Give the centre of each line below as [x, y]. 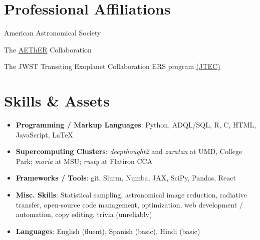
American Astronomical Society [53, 33]
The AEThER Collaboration [48, 49]
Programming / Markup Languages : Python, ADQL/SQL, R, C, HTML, [136, 125]
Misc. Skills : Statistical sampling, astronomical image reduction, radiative [131, 194]
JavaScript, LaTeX [44, 134]
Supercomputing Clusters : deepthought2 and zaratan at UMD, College [129, 151]
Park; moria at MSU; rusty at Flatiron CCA [84, 161]
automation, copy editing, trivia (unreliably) [84, 214]
